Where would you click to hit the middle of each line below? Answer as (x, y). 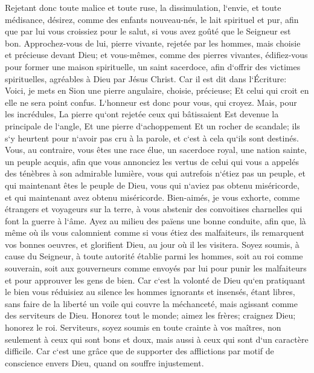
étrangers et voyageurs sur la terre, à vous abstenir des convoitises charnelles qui (154, 209)
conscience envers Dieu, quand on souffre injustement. (104, 362)
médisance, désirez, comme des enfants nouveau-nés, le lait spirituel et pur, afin (152, 19)
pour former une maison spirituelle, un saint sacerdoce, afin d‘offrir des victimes (153, 66)
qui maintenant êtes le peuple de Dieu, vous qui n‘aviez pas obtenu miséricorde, (152, 185)
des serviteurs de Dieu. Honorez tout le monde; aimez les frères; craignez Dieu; (150, 315)
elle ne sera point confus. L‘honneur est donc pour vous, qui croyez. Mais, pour (151, 102)
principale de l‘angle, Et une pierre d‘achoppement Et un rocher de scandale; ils (152, 125)
